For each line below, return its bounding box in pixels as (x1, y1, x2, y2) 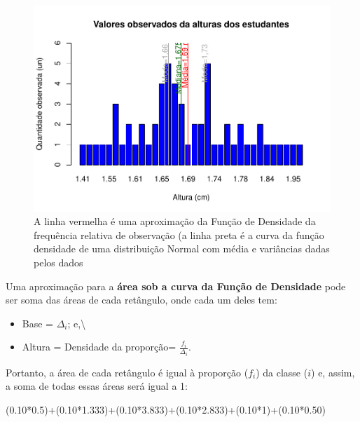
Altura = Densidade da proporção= (22, 339, 176, 354)
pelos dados (34, 254, 83, 269)
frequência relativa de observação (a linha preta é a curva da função (34, 227, 324, 242)
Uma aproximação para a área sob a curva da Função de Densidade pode (6, 278, 346, 293)
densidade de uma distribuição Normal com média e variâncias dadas (34, 241, 330, 256)
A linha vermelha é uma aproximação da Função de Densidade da (34, 214, 316, 229)
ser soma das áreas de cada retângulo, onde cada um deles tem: (6, 292, 277, 307)
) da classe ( (256, 365, 308, 379)
